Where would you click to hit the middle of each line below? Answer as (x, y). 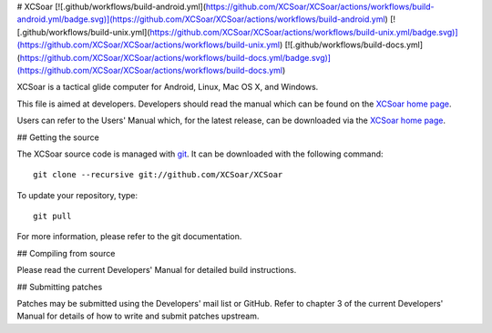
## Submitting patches (60, 287)
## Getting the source (58, 137)
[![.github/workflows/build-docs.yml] (354, 45)
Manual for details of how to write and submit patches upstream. (138, 316)
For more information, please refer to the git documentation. (129, 237)
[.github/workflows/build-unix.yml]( (83, 32)
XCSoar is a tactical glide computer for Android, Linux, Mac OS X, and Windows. (168, 87)
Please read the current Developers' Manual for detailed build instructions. (157, 270)
